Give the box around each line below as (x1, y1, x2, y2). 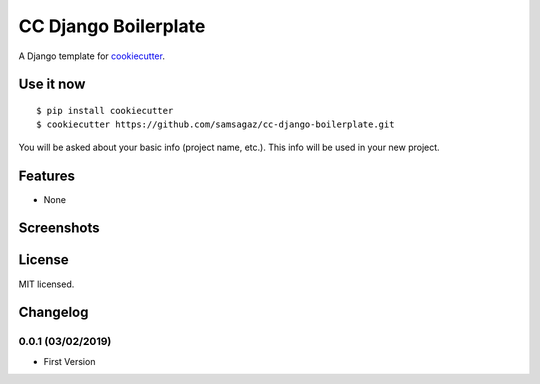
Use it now (18, 76, 86, 93)
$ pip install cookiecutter (36, 105, 174, 116)
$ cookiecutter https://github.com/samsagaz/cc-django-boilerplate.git (36, 119, 395, 130)
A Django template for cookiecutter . (18, 50, 165, 62)
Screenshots (18, 220, 100, 237)
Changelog (18, 304, 89, 321)
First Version (43, 355, 96, 367)
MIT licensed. (18, 278, 75, 290)
